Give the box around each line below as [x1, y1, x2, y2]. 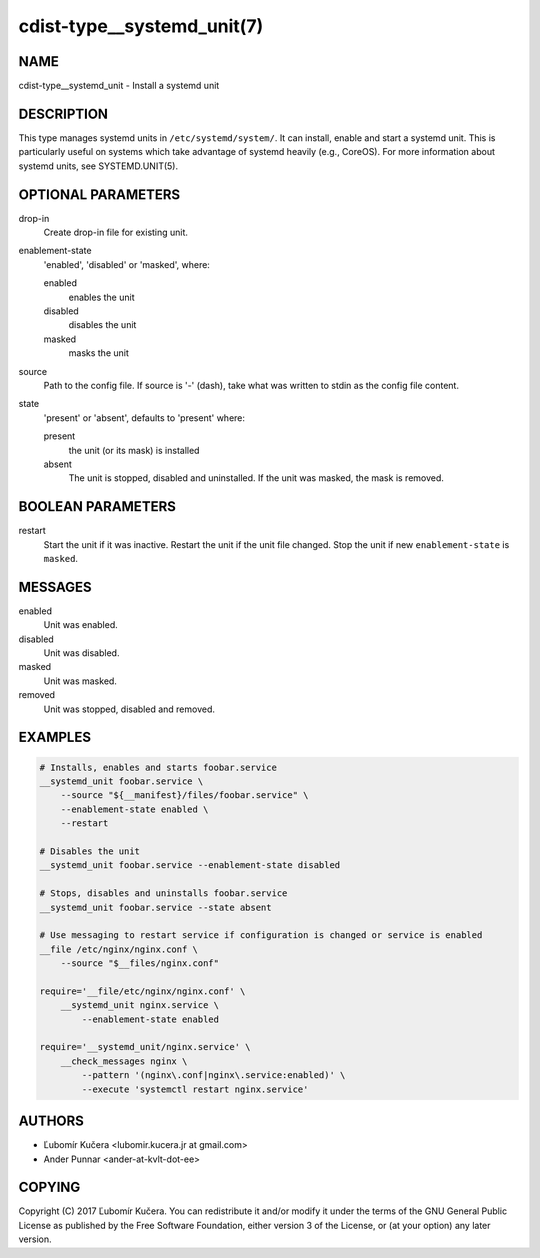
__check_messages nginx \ [60, 1055, 188, 1067]
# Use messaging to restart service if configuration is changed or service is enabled [39, 930, 483, 941]
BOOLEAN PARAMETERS [18, 498, 177, 515]
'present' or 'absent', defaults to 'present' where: [43, 411, 245, 424]
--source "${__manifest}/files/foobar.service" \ [60, 790, 309, 801]
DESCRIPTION [18, 105, 109, 122]
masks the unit [68, 347, 130, 359]
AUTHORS [18, 1113, 85, 1130]
